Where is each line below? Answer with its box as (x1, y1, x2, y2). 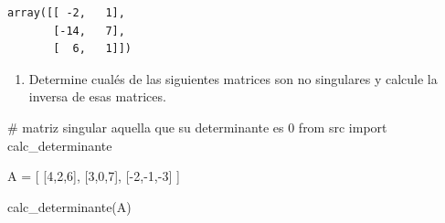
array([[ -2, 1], (7, 6, 125, 19)
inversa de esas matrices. (28, 87, 166, 106)
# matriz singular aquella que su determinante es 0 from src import (7, 117, 387, 136)
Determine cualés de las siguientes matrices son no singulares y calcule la (28, 69, 438, 88)
